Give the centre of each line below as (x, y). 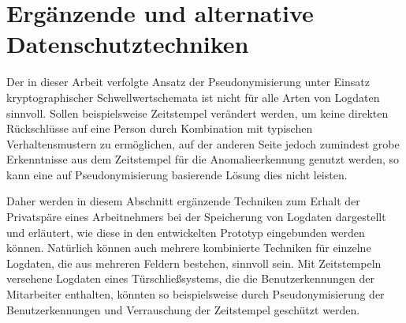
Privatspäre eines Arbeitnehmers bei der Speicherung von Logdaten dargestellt (196, 217)
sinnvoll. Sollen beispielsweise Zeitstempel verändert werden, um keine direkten (197, 113)
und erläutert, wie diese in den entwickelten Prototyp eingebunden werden (186, 232)
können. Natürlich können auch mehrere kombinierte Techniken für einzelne (189, 248)
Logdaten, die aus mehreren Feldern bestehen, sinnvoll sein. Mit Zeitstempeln (194, 263)
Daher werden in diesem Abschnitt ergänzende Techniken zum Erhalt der (183, 201)
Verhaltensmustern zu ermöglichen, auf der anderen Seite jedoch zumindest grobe (203, 143)
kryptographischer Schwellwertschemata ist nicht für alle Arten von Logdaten (193, 97)
